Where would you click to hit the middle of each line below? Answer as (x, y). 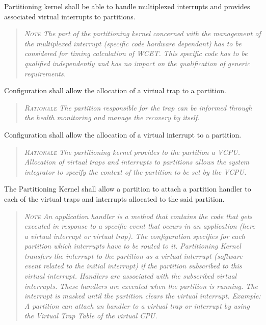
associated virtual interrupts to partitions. (70, 16)
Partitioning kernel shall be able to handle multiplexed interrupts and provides (127, 6)
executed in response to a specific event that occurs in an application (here (140, 226)
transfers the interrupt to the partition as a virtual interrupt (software (133, 255)
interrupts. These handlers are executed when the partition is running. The (141, 286)
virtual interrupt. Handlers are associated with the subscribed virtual (130, 276)
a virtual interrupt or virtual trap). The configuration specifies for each (135, 236)
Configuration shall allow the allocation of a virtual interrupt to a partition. (123, 134)
